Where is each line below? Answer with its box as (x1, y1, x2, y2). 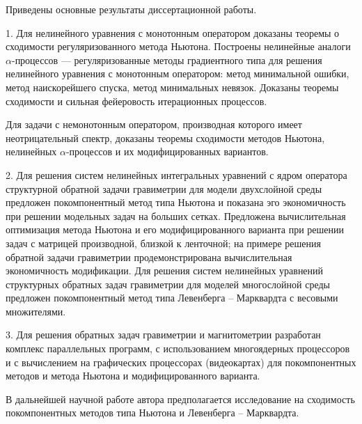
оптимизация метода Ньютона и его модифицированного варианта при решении (6, 222, 345, 237)
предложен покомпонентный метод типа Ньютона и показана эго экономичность (6, 195, 346, 210)
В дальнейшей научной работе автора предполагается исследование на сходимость (6, 391, 355, 406)
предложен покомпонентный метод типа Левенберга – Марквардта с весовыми (6, 290, 338, 305)
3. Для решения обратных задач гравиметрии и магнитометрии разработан (6, 327, 321, 342)
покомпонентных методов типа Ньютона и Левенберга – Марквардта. (6, 405, 299, 420)
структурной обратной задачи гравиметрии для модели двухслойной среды (6, 181, 322, 196)
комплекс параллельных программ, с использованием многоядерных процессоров (6, 341, 350, 356)
